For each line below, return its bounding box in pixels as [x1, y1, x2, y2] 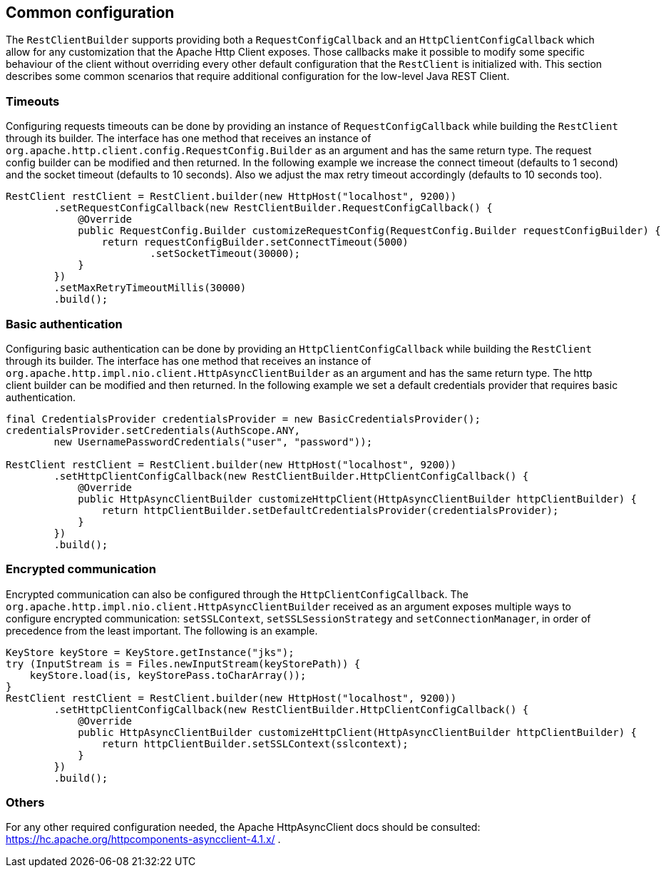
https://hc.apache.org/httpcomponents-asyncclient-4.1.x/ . [6, 833, 281, 846]
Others [6, 795, 45, 810]
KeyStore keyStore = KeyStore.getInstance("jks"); [6, 646, 294, 658]
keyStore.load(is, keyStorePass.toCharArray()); [29, 669, 307, 681]
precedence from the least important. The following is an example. [6, 624, 318, 637]
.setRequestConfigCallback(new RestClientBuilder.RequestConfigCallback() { [53, 202, 493, 214]
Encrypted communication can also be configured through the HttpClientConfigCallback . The [6, 587, 468, 600]
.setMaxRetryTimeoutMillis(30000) [53, 282, 247, 294]
